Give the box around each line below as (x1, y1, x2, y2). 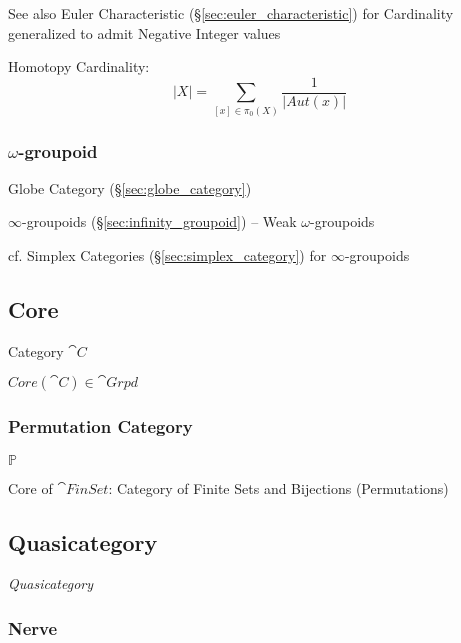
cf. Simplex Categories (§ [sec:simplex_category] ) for (8, 244, 327, 265)
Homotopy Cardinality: (8, 56, 150, 77)
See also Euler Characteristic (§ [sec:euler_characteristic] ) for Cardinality (8, 3, 454, 23)
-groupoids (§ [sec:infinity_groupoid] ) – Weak (22, 211, 297, 232)
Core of (8, 477, 53, 498)
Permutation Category (8, 414, 193, 439)
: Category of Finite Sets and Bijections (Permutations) (108, 477, 449, 498)
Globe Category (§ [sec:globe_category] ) (8, 177, 252, 198)
